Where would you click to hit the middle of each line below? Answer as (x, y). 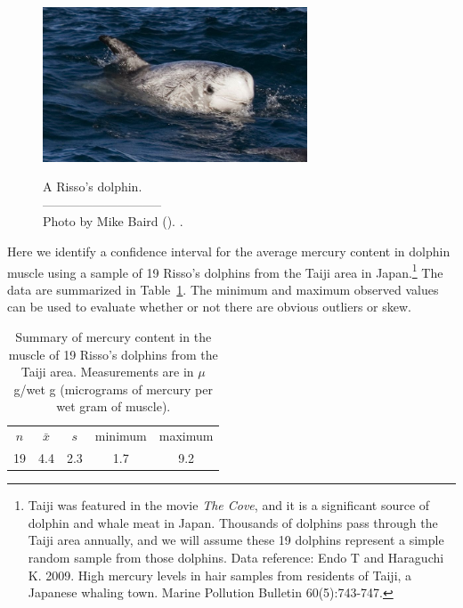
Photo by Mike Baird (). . (113, 221)
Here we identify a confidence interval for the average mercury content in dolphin (229, 251)
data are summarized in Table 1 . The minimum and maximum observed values (223, 289)
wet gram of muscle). (114, 406)
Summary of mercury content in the (114, 337)
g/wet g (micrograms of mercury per (113, 389)
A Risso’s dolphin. (93, 186)
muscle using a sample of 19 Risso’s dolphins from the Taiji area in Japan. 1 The (225, 271)
